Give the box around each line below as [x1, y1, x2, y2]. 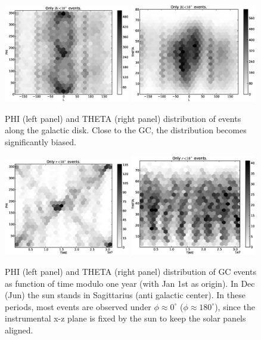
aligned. [5, 323, 33, 336]
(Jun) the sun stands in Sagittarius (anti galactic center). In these [5, 289, 246, 301]
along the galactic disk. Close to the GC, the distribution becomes [5, 124, 247, 136]
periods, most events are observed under [5, 300, 151, 313]
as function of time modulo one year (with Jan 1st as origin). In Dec [5, 277, 255, 289]
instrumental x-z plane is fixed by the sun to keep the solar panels [5, 312, 246, 324]
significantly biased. [5, 135, 76, 148]
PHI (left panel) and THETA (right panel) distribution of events [5, 112, 241, 124]
